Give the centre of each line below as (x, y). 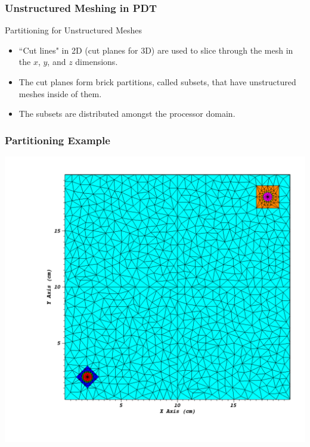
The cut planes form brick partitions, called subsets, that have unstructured (157, 82)
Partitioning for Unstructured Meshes (74, 30)
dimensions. (97, 62)
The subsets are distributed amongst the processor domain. (127, 114)
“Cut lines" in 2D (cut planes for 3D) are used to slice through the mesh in (156, 50)
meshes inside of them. (60, 93)
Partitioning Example (58, 140)
